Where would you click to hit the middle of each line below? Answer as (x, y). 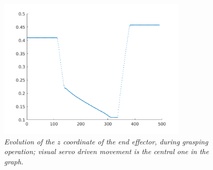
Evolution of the (29, 141)
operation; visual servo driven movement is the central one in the (106, 151)
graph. (14, 162)
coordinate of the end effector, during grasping (136, 141)
